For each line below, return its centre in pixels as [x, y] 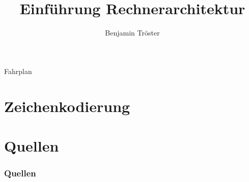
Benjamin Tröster [132, 33]
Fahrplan [18, 71]
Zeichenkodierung [67, 106]
